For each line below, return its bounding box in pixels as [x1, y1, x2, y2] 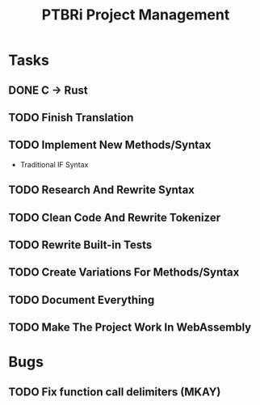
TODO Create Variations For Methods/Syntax [8, 265, 240, 280]
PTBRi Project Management [41, 6, 230, 24]
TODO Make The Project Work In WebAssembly [8, 321, 252, 335]
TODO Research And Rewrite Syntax [8, 184, 195, 197]
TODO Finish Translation [8, 111, 134, 124]
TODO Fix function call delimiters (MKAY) [8, 385, 221, 399]
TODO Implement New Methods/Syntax [8, 138, 212, 152]
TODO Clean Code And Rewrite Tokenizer [8, 210, 220, 224]
